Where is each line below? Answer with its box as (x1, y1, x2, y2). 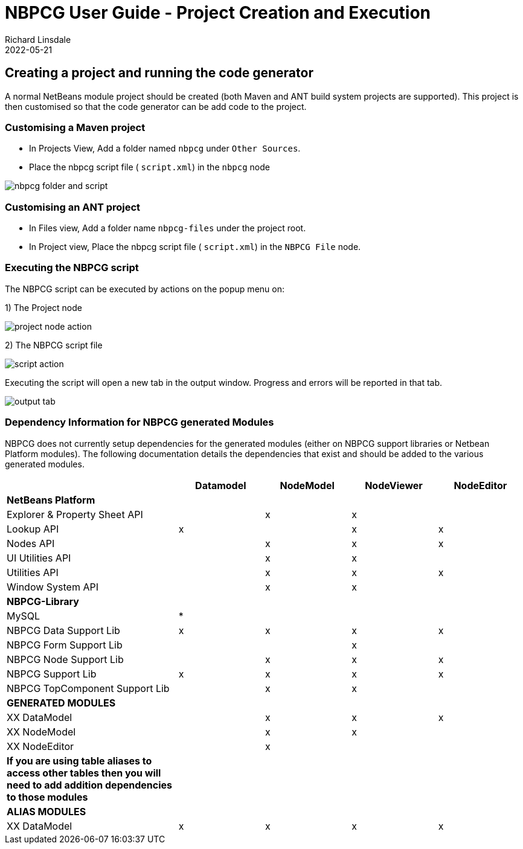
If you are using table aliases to (7, 754, 152, 767)
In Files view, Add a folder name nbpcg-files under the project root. (29, 223, 306, 234)
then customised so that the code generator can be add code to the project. (5, 101, 307, 112)
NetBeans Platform (7, 493, 95, 506)
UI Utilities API (7, 551, 71, 564)
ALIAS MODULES (7, 805, 86, 818)
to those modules (7, 790, 88, 803)
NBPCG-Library (7, 595, 79, 607)
